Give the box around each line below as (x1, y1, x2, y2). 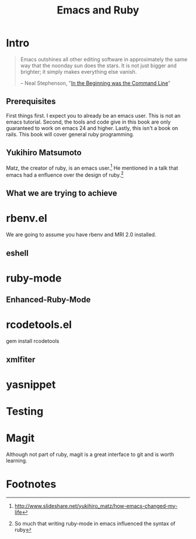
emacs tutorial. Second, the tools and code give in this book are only (6, 118, 171, 125)
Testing (6, 404, 44, 418)
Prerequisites (6, 97, 56, 107)
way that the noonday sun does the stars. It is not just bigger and (20, 62, 177, 69)
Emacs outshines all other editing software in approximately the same (20, 56, 188, 63)
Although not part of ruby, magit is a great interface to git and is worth (6, 451, 174, 458)
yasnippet (6, 378, 56, 391)
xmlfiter (6, 355, 36, 365)
